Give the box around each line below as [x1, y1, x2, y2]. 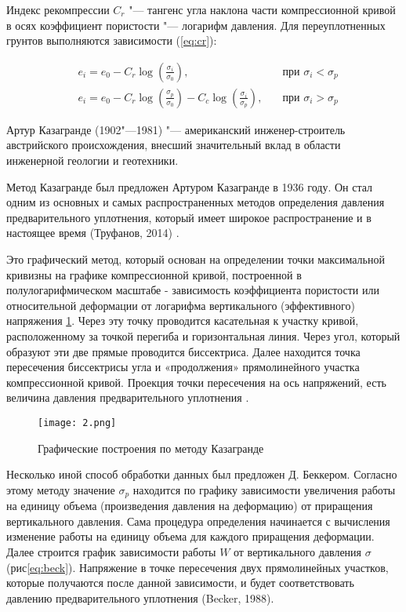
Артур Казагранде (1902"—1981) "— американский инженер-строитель [6, 121, 346, 137]
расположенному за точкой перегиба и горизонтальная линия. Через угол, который [6, 327, 401, 344]
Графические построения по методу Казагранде [38, 439, 264, 456]
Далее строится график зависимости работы [6, 544, 216, 560]
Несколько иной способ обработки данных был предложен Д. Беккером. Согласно [6, 466, 397, 483]
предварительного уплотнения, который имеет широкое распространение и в [6, 209, 372, 225]
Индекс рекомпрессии [6, 2, 110, 17]
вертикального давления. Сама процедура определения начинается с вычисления [6, 512, 390, 529]
